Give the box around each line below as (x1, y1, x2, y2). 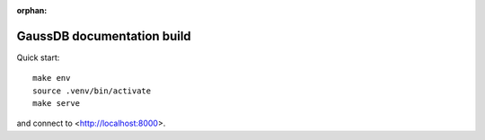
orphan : (16, 5, 48, 15)
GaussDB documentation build (16, 28, 192, 44)
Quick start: (16, 52, 60, 63)
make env (32, 73, 71, 83)
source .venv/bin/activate (32, 85, 152, 96)
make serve (32, 99, 81, 109)
